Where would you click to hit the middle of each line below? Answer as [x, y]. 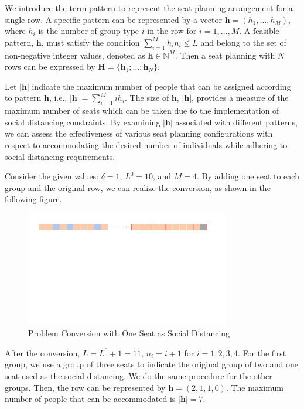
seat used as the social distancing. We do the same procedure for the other [139, 376]
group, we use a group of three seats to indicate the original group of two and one [151, 364]
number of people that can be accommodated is [90, 399]
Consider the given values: [52, 176]
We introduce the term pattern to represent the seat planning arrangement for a [149, 8]
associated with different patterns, [236, 122]
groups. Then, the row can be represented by [85, 387]
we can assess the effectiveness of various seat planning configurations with [139, 133]
